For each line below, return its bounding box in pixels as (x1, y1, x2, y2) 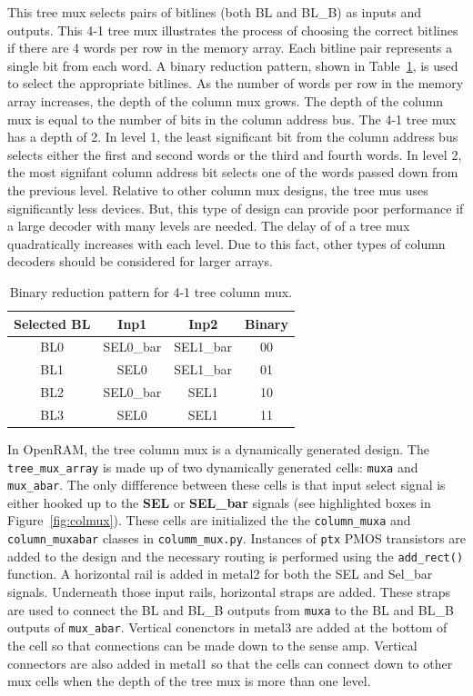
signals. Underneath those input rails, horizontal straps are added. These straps (7, 582, 451, 602)
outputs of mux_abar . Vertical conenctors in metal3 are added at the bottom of (7, 618, 448, 637)
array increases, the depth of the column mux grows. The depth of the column (7, 91, 444, 110)
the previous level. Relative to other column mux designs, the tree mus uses (7, 180, 428, 199)
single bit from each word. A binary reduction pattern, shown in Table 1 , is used (7, 55, 458, 75)
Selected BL (14, 313, 91, 333)
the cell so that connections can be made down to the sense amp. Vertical (7, 635, 418, 654)
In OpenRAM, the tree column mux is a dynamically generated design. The (7, 439, 429, 458)
